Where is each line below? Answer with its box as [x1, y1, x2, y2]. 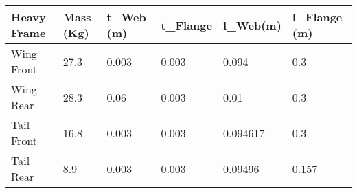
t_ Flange [161, 16, 212, 33]
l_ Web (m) [222, 16, 281, 33]
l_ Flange [292, 9, 343, 25]
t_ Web [106, 9, 146, 25]
